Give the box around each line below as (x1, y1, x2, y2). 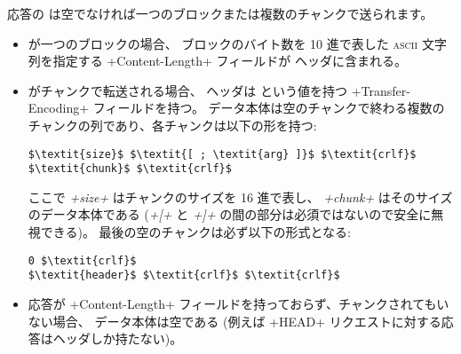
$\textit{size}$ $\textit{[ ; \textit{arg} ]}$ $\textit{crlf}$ (28, 147, 417, 161)
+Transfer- (351, 81, 410, 99)
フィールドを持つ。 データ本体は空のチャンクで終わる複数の (92, 98, 445, 117)
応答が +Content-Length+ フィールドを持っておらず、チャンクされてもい (28, 294, 449, 312)
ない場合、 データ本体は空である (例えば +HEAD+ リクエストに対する (28, 311, 441, 330)
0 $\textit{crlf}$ (28, 254, 137, 267)
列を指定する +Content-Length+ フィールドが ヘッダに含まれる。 (28, 51, 407, 70)
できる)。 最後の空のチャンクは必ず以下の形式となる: (40, 223, 351, 241)
